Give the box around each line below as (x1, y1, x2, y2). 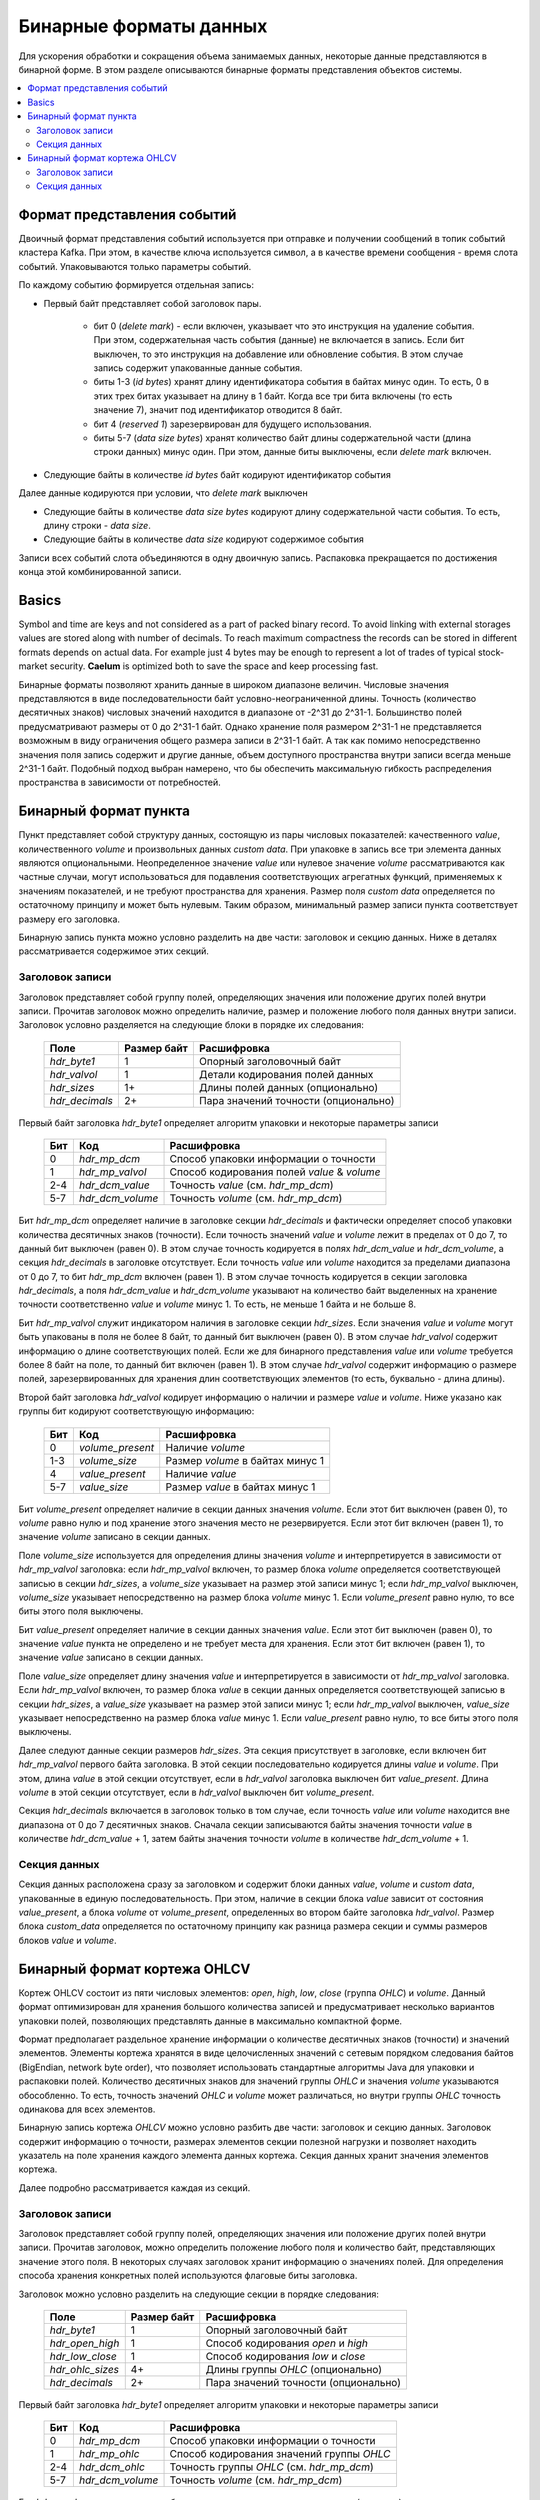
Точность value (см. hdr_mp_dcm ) (169, 1178, 334, 1192)
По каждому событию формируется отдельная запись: (18, 279, 255, 291)
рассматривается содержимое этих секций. (18, 945, 210, 957)
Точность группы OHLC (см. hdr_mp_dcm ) (169, 2460, 374, 2474)
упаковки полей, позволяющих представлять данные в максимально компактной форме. (18, 2015, 403, 2027)
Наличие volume (165, 1440, 245, 1454)
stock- (477, 646, 505, 658)
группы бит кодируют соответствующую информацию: (18, 1405, 255, 1417)
